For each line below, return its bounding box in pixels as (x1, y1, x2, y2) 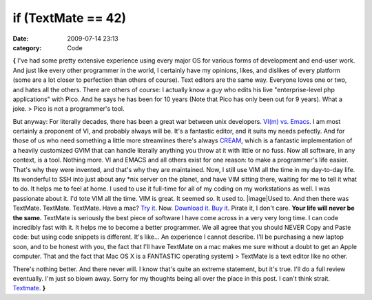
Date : (12, 34, 29, 43)
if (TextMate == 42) (12, 10, 127, 25)
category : (12, 43, 42, 52)
